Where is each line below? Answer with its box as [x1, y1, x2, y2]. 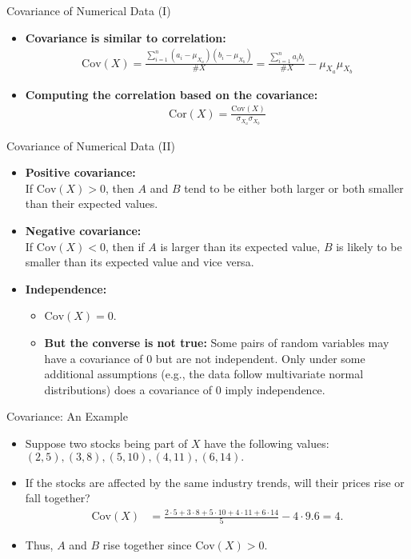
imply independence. [225, 381, 325, 397]
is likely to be [336, 238, 402, 254]
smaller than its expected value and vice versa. [25, 254, 254, 270]
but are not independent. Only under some [155, 349, 365, 366]
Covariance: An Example [6, 408, 128, 425]
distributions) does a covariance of [44, 381, 213, 397]
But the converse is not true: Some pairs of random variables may [44, 333, 389, 350]
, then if [106, 238, 145, 254]
